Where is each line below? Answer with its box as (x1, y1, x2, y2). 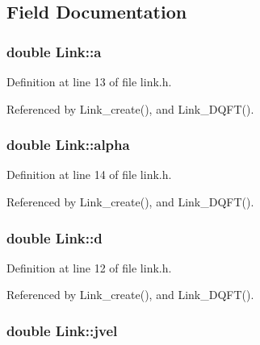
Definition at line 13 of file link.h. (6, 73, 172, 89)
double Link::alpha (6, 135, 130, 155)
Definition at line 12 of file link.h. (6, 259, 172, 276)
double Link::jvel (6, 320, 118, 340)
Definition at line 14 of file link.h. (6, 166, 172, 183)
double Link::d (6, 227, 103, 247)
